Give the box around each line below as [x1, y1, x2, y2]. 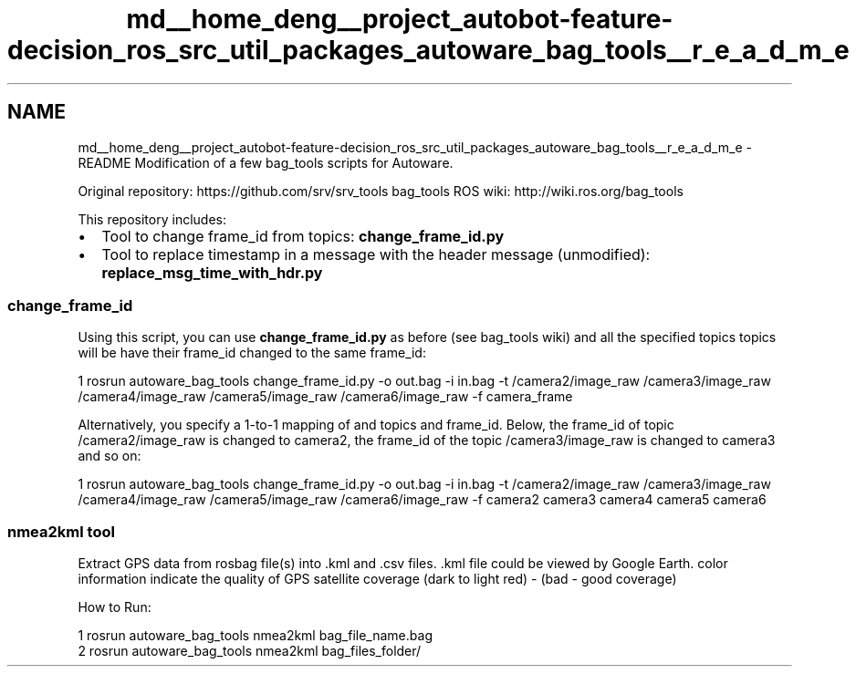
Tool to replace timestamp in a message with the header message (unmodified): [101, 244, 651, 264]
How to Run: [78, 599, 151, 616]
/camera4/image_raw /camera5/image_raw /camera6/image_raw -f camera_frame [78, 389, 573, 405]
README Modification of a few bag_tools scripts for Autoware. [78, 154, 454, 171]
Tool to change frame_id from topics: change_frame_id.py [101, 226, 505, 245]
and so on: [78, 448, 141, 464]
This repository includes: [78, 211, 226, 227]
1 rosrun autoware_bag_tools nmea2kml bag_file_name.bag [78, 627, 433, 644]
